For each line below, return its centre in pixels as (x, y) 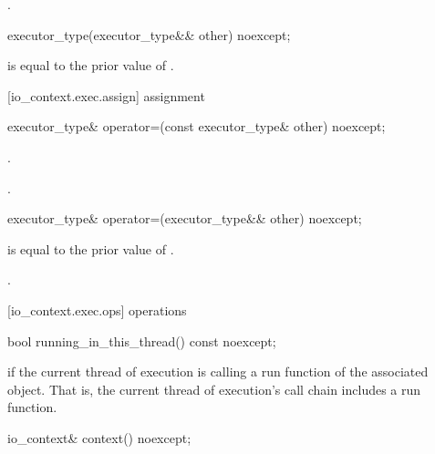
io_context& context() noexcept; (99, 437)
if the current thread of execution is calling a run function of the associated (218, 371)
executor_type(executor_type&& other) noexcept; (149, 34)
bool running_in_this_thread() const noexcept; (142, 340)
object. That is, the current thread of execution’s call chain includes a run (214, 389)
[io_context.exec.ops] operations (97, 310)
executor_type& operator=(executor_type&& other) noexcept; (185, 218)
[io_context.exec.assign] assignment (106, 95)
